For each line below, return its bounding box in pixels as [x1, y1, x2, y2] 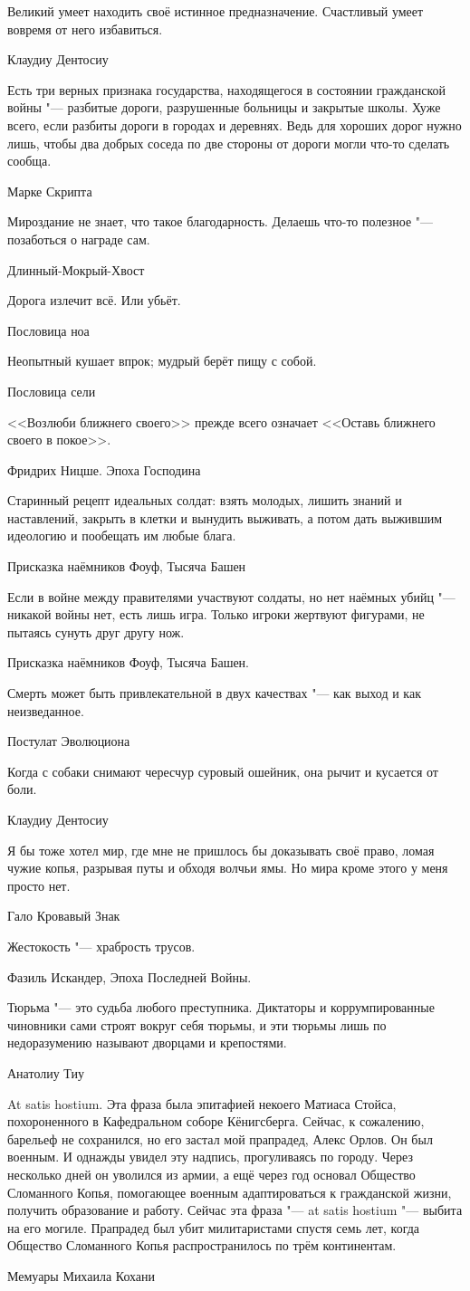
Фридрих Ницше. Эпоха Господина [7, 460, 201, 479]
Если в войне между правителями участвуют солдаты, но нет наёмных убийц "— [7, 587, 456, 606]
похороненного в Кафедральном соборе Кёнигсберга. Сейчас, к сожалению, [7, 1112, 425, 1131]
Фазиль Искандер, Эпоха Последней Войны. [7, 967, 252, 986]
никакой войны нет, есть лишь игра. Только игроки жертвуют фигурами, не [7, 605, 425, 624]
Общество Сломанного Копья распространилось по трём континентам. [7, 1236, 397, 1255]
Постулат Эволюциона [7, 732, 130, 751]
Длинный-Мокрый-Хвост [7, 260, 145, 279]
